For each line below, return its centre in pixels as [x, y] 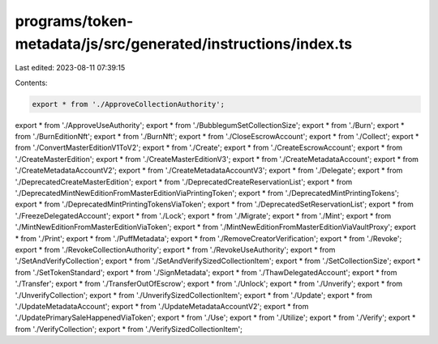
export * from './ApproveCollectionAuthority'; [128, 104]
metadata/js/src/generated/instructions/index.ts [184, 44]
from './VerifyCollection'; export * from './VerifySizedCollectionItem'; [129, 329]
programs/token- [74, 21]
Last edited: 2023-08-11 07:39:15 [70, 68]
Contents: [31, 83]
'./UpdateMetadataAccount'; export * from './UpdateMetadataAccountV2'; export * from [162, 306]
